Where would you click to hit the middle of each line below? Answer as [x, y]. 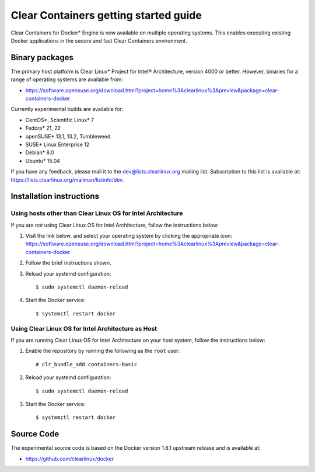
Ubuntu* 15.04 [43, 161]
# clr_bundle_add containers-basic [87, 364]
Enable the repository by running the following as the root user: [103, 351]
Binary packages [42, 58]
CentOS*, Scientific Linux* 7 [60, 120]
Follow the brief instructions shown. [68, 263]
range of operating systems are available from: [67, 79]
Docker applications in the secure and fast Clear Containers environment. [99, 40]
